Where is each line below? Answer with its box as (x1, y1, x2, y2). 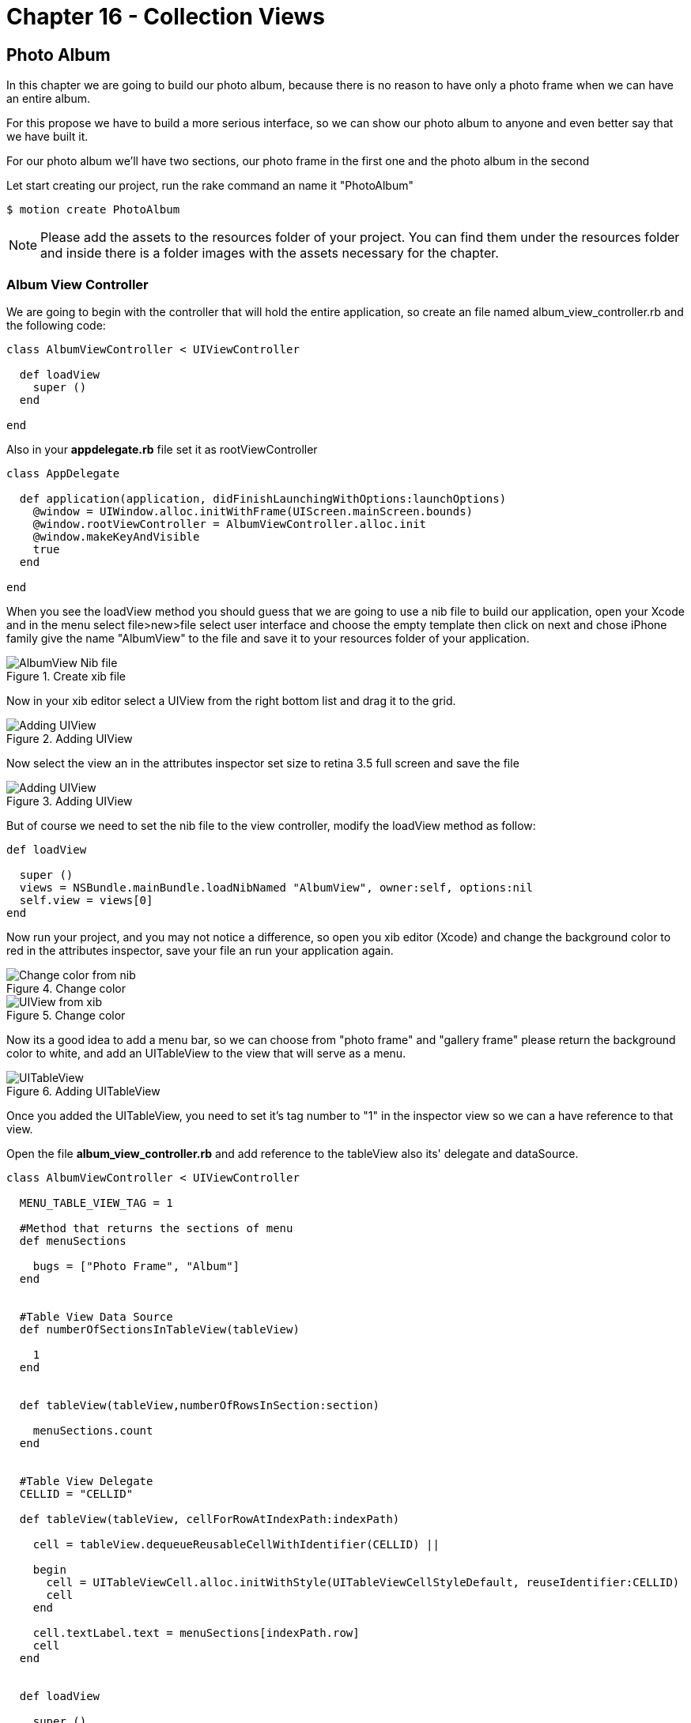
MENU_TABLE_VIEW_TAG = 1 (19, 1196, 173, 1209)
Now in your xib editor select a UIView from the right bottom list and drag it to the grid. (6, 693, 456, 707)
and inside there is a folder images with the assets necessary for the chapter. (40, 245, 499, 262)
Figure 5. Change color (6, 1008, 126, 1022)
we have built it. (6, 130, 89, 144)
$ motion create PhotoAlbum (6, 203, 180, 217)
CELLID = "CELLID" (19, 1487, 134, 1500)
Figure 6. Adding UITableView (6, 1084, 160, 1098)
